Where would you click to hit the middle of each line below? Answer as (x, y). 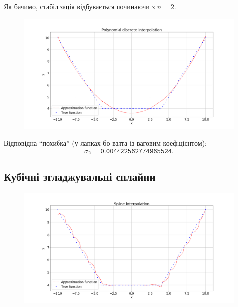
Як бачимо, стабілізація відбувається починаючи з (80, 6)
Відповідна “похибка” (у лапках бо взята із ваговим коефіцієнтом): (105, 143)
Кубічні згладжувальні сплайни (80, 176)
